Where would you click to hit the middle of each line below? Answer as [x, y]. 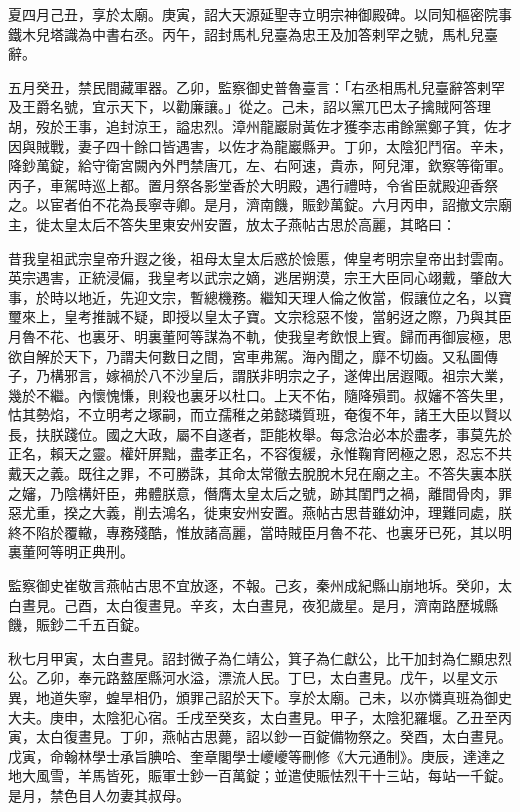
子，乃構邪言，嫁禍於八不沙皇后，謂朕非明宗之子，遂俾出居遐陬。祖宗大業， [260, 375]
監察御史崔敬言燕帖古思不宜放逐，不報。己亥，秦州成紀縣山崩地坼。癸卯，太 [260, 585]
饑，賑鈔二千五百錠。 [78, 624]
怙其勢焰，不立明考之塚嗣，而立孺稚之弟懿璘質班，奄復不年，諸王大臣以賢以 [260, 414]
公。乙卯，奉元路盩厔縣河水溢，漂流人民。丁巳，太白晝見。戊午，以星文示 [253, 677]
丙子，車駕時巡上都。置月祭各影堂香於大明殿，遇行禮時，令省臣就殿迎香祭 [253, 184]
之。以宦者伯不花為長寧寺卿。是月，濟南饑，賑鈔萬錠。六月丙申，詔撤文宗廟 [260, 204]
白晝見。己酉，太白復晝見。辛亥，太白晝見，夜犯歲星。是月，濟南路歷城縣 [253, 604]
